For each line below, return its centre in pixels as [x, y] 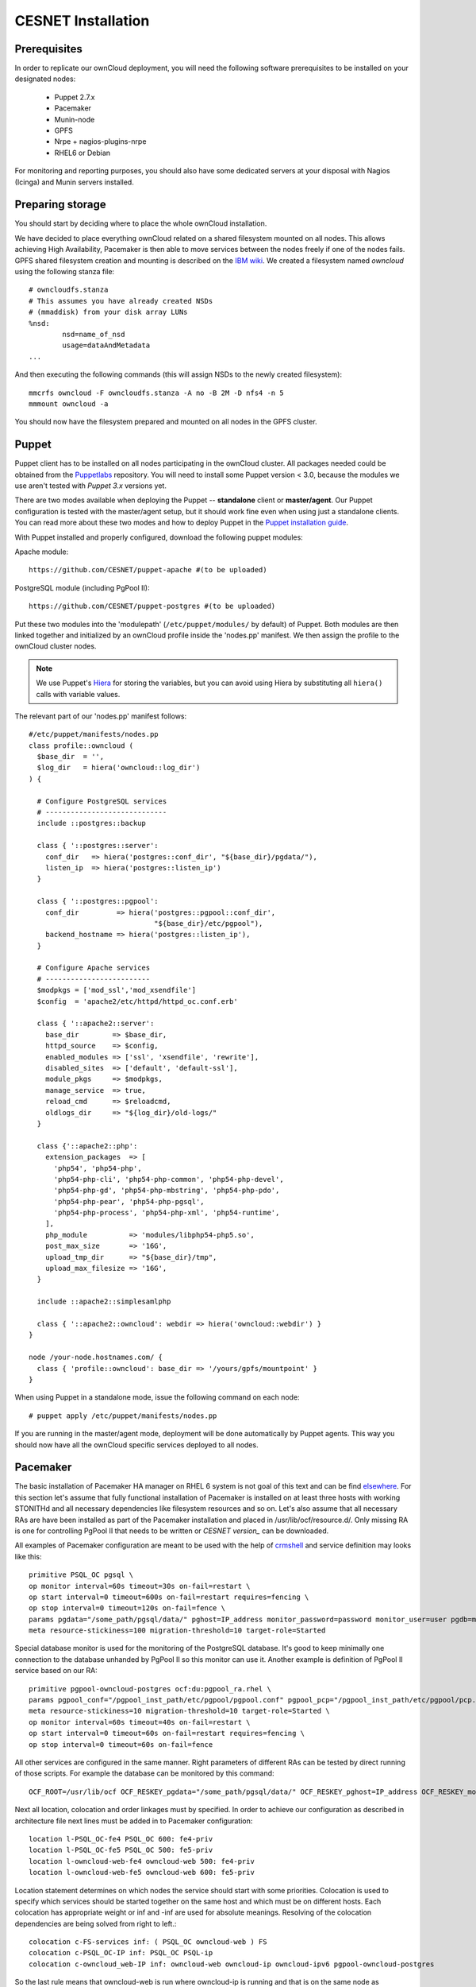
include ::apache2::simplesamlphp [104, 1302]
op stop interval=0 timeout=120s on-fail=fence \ [127, 1608]
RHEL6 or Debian [83, 153]
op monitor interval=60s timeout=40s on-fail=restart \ [140, 1722]
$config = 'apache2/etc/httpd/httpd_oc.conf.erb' [137, 1001]
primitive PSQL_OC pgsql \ [81, 1575]
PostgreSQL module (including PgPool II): [82, 587]
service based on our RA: [56, 1671]
